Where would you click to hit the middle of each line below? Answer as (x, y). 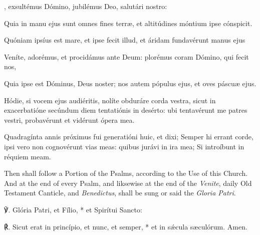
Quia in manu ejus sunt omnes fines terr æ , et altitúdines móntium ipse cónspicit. (128, 23)
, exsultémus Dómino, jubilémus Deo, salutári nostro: (86, 6)
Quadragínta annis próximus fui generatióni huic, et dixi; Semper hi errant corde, (129, 137)
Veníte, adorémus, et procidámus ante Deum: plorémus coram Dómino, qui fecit (126, 56)
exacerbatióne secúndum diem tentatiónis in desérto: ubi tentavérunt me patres (126, 110)
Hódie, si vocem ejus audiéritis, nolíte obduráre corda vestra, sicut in (110, 100)
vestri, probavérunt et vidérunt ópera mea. (69, 120)
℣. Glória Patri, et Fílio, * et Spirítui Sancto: (73, 209)
